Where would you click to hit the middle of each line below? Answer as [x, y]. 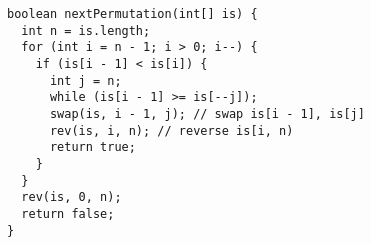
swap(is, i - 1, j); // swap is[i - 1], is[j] [207, 113]
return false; [68, 213]
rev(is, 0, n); [71, 197]
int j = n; [85, 80]
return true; [92, 147]
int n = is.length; [86, 30]
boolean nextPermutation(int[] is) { [132, 14]
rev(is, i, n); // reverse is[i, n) [171, 130]
